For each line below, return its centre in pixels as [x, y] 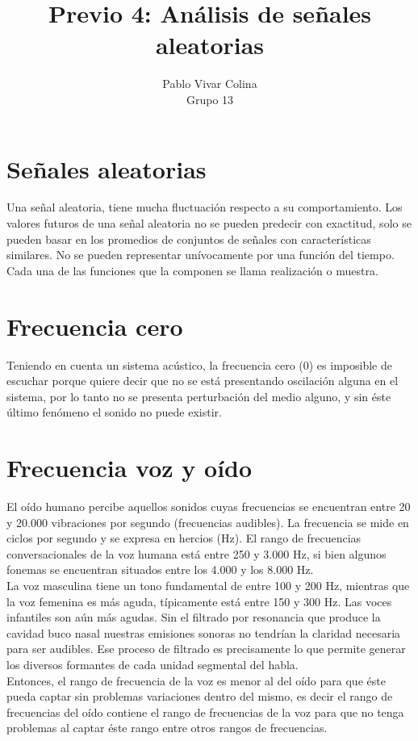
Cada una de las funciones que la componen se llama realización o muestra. [192, 270]
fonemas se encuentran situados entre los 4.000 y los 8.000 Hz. [160, 569]
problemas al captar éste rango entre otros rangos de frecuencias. [167, 728]
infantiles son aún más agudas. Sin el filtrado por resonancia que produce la [194, 617]
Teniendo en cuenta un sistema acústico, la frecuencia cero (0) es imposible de [199, 364]
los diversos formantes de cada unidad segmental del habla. [153, 664]
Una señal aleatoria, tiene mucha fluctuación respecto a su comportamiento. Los [205, 207]
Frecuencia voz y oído [130, 468]
